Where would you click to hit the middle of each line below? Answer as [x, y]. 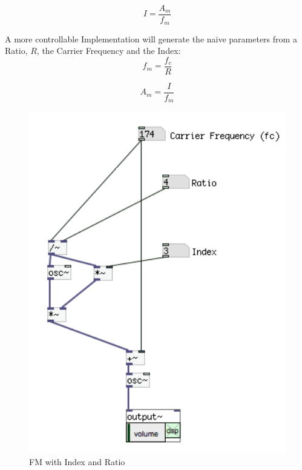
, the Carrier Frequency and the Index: [109, 51]
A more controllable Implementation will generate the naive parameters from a [151, 38]
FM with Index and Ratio [77, 461]
